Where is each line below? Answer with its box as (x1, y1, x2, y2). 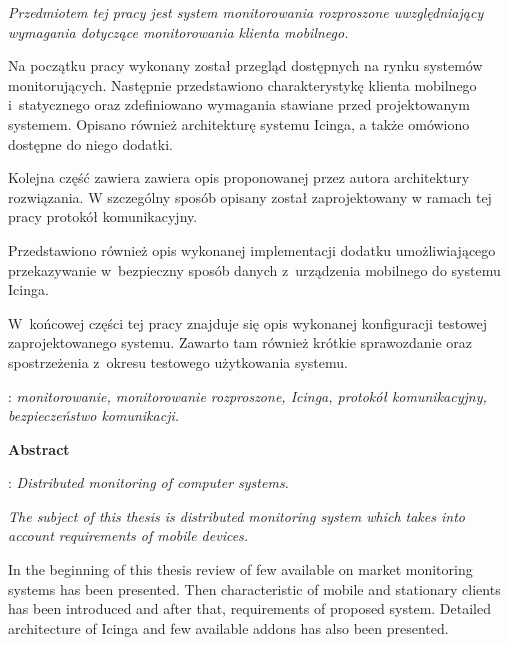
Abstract (8, 438, 70, 459)
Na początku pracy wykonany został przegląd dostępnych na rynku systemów (8, 55, 483, 76)
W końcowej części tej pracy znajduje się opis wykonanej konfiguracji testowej (8, 312, 488, 333)
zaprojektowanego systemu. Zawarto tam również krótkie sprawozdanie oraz (8, 332, 472, 353)
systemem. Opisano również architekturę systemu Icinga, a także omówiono (8, 113, 470, 134)
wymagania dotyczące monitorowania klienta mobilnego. (8, 21, 349, 42)
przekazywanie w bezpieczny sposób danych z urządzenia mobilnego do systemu (8, 259, 501, 280)
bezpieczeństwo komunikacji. (8, 405, 180, 426)
